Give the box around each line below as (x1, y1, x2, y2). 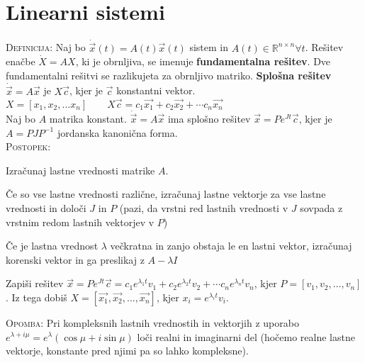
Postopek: (6, 139, 51, 154)
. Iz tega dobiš (6, 289, 67, 304)
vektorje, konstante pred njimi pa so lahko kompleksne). (6, 343, 249, 358)
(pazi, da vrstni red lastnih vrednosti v (119, 201, 288, 215)
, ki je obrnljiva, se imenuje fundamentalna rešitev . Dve (75, 54, 331, 69)
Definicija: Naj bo (6, 40, 86, 55)
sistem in (189, 40, 229, 55)
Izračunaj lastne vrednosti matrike (6, 162, 155, 177)
